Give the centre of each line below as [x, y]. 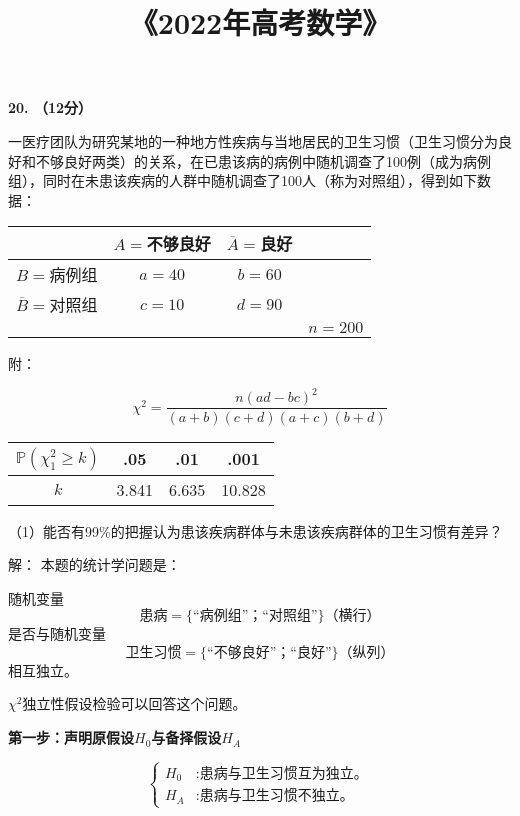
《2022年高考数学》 [260, 22]
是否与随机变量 [57, 633]
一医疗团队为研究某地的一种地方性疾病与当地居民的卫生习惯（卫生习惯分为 [253, 140]
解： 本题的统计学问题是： [94, 564]
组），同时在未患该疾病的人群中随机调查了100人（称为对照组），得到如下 [242, 180]
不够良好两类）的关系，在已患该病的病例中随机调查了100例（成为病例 [263, 160]
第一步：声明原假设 [71, 737]
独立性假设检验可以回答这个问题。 [134, 703]
